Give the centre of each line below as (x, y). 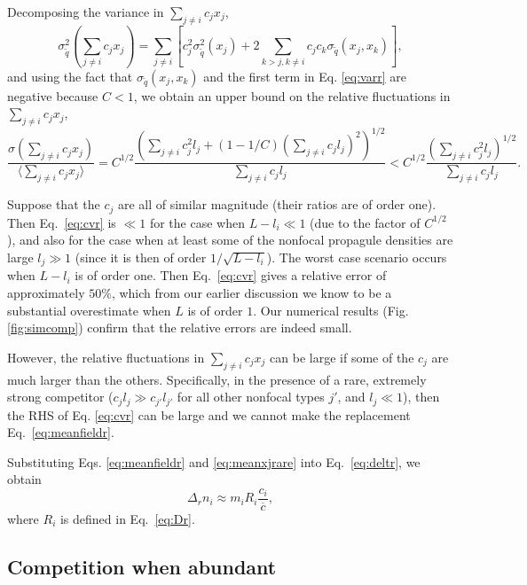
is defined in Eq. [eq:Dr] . (127, 518)
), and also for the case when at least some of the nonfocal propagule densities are (230, 240)
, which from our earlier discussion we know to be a (252, 292)
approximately (46, 292)
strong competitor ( (60, 397)
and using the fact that (70, 76)
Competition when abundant (142, 566)
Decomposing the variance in (86, 12)
